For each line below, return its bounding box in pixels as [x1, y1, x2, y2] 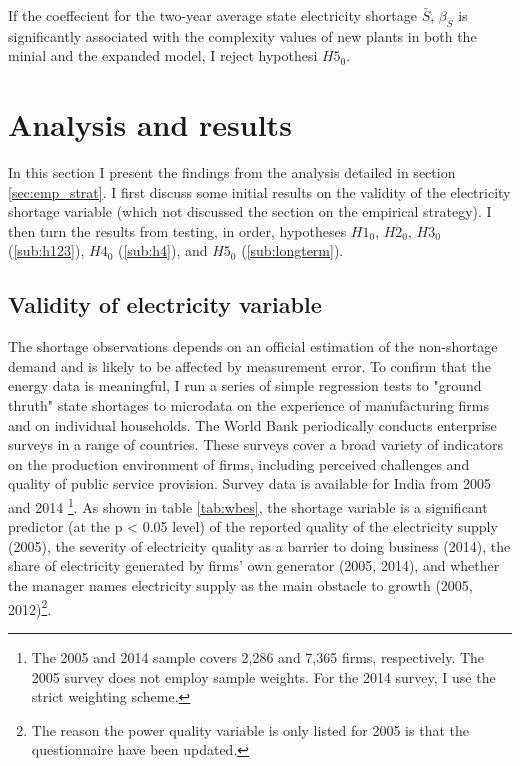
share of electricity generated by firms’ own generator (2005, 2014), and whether [8, 555, 500, 576]
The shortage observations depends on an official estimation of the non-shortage [8, 336, 498, 357]
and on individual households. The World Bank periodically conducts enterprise [8, 414, 497, 435]
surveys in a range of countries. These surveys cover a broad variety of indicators [8, 434, 504, 455]
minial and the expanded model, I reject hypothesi [8, 45, 318, 66]
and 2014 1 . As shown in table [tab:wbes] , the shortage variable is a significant [8, 494, 488, 517]
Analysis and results [8, 104, 292, 145]
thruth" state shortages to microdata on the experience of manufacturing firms [8, 395, 490, 416]
